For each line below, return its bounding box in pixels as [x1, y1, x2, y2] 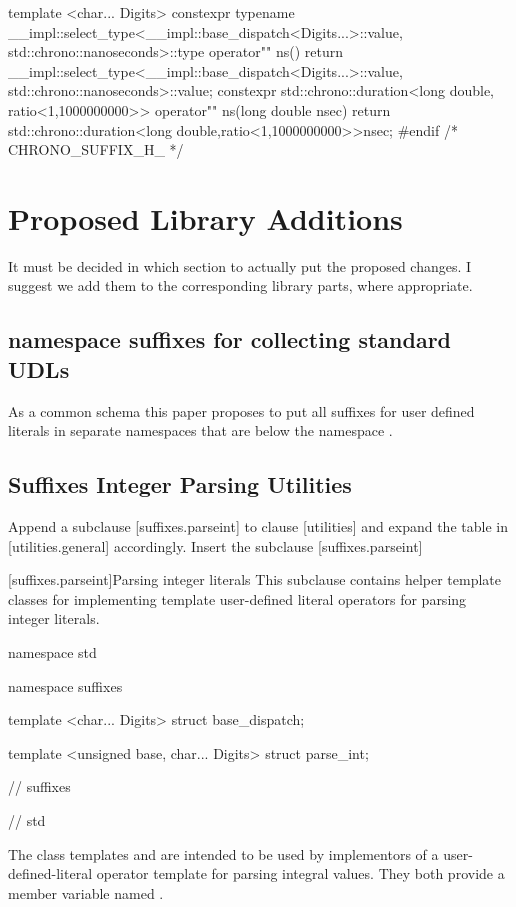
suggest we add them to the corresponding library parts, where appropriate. [8, 275, 473, 296]
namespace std [8, 642, 97, 663]
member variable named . [8, 882, 164, 903]
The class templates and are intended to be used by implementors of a [8, 843, 439, 864]
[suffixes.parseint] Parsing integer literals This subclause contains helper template [8, 569, 502, 590]
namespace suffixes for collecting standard [8, 324, 452, 355]
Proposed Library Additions [8, 197, 403, 238]
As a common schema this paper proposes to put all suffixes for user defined [8, 400, 475, 421]
